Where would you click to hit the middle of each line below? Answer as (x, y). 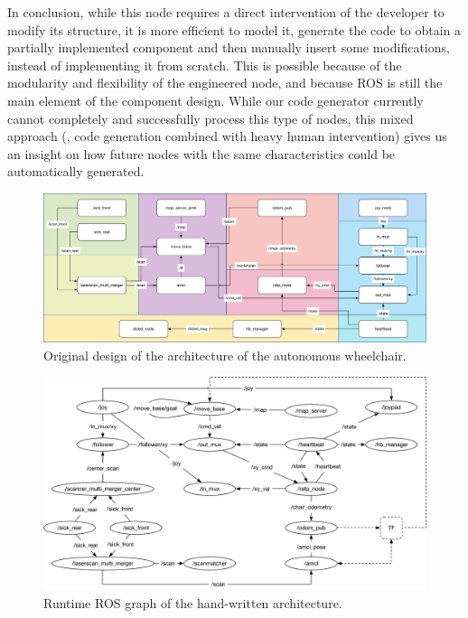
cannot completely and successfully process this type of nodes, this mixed (211, 118)
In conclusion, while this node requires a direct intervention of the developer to (226, 12)
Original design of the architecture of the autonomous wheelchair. (225, 355)
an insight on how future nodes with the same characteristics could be (201, 153)
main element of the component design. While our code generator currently (215, 100)
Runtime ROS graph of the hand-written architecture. (193, 602)
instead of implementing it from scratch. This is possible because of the (205, 65)
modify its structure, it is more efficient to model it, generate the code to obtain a (234, 29)
